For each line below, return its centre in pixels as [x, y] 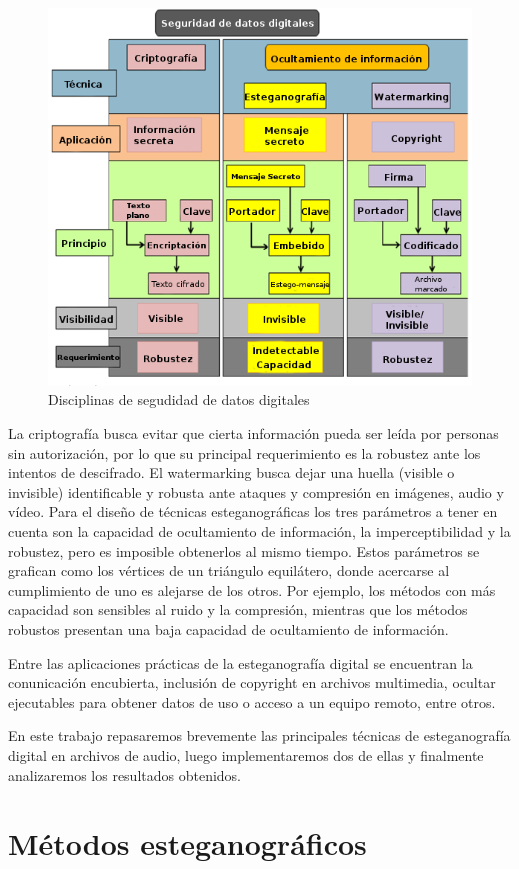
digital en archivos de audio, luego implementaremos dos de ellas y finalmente [246, 754]
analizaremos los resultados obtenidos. [125, 774]
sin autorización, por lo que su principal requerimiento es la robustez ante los [244, 452]
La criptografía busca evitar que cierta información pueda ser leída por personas [253, 433]
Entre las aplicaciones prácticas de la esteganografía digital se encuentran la [240, 662]
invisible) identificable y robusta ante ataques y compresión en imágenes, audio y [256, 491]
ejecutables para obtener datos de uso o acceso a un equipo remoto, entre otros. [252, 701]
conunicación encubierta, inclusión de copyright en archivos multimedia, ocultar [252, 682]
